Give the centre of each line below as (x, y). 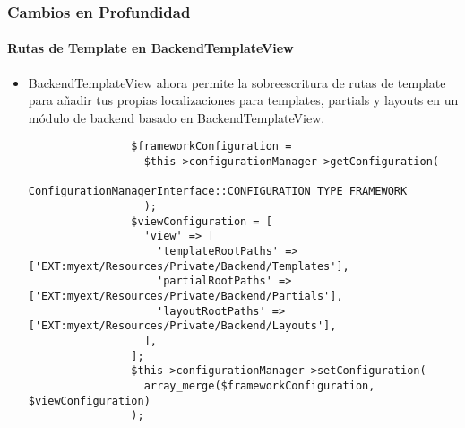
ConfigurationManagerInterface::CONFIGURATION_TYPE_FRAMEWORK (218, 192)
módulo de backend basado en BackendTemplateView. (177, 117)
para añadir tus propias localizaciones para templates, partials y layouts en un (243, 100)
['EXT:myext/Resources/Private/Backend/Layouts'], (182, 326)
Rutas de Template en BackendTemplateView (151, 48)
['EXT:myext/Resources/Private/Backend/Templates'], (189, 266)
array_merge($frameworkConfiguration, (259, 385)
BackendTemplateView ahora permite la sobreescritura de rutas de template (237, 82)
